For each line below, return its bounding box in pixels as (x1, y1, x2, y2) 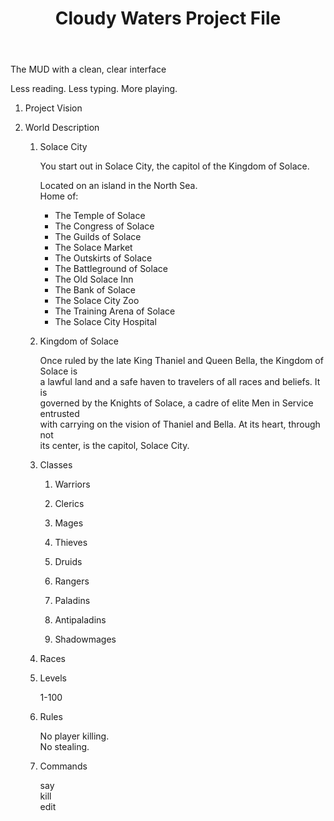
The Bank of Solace (54, 284, 137, 296)
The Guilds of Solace (54, 231, 142, 243)
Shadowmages (54, 633, 117, 646)
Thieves (54, 537, 88, 549)
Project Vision (24, 102, 83, 114)
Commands (39, 760, 88, 772)
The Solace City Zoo (54, 295, 140, 307)
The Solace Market (54, 242, 133, 254)
